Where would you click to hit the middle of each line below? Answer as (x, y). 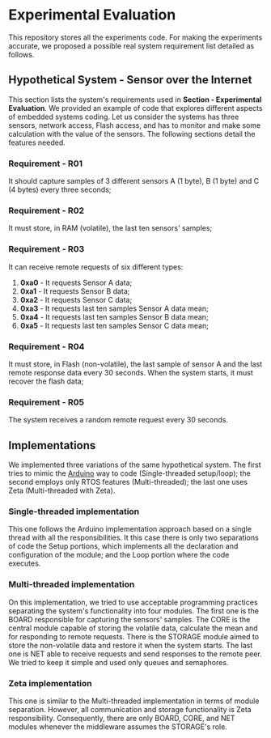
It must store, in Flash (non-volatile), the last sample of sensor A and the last (135, 364)
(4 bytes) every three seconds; (60, 190)
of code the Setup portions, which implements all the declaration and (123, 546)
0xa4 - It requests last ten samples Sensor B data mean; (114, 316)
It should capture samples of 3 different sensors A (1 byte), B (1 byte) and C (134, 181)
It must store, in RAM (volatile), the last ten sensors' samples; (110, 228)
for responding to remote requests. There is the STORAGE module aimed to (134, 636)
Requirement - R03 (47, 249)
